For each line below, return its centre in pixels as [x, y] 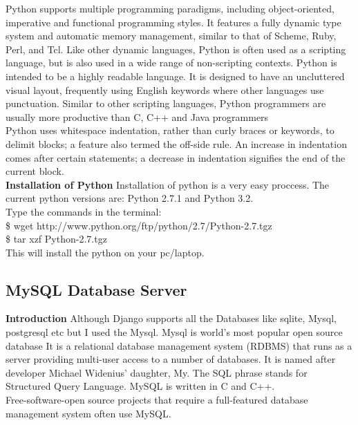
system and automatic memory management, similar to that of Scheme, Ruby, [171, 36]
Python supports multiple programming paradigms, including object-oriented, [170, 8]
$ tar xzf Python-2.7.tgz [56, 239]
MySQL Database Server [96, 289]
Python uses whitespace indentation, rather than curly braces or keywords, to [170, 130]
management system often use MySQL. [88, 413]
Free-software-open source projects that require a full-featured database [157, 400]
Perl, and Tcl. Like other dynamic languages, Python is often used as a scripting [176, 49]
